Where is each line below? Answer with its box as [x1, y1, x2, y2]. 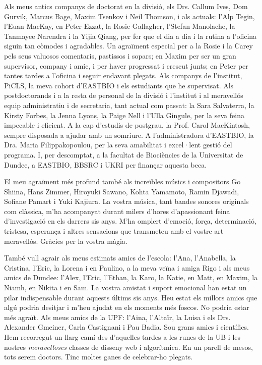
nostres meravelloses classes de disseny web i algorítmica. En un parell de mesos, [4, 341, 253, 352]
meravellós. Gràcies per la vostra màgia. [4, 235, 127, 246]
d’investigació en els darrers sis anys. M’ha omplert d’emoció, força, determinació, [4, 216, 256, 226]
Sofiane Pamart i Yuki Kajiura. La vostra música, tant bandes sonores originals [4, 196, 249, 206]
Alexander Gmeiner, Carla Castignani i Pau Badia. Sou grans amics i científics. [4, 322, 249, 332]
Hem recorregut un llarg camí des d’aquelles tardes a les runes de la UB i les [4, 332, 241, 342]
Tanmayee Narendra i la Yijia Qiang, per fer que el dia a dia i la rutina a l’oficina [4, 30, 257, 41]
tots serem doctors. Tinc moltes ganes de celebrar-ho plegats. [4, 351, 193, 362]
